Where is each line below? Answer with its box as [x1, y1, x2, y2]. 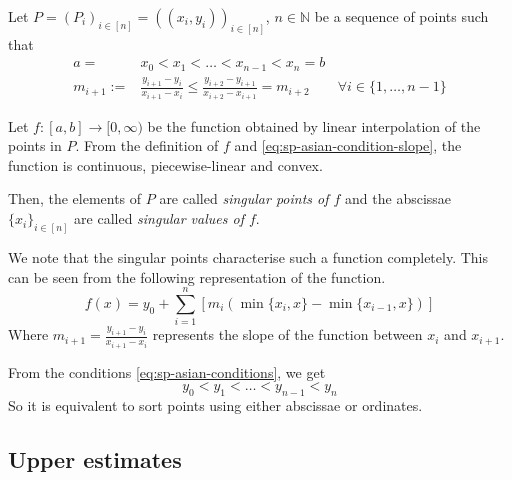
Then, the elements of [8, 188, 142, 209]
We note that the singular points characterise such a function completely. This [8, 246, 489, 267]
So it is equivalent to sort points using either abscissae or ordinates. [8, 395, 423, 416]
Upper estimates [8, 444, 182, 475]
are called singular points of [159, 188, 329, 209]
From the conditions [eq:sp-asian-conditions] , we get [8, 361, 326, 382]
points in [8, 135, 62, 156]
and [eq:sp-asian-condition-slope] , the [234, 135, 462, 156]
